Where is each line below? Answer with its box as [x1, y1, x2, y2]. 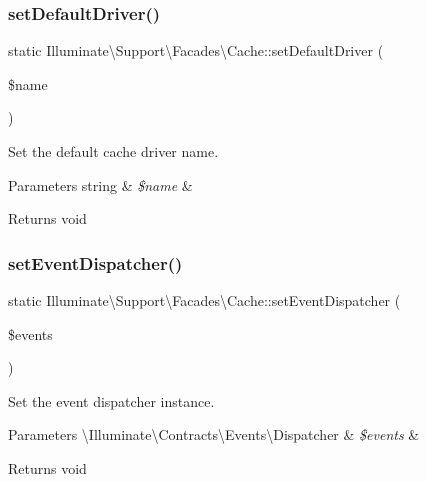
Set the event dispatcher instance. [8, 390, 215, 411]
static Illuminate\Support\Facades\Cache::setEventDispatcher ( [8, 290, 401, 310]
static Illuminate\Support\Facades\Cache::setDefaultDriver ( [8, 40, 384, 61]
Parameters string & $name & [8, 174, 193, 195]
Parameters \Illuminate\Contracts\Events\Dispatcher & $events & [8, 424, 420, 445]
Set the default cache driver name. [8, 141, 219, 161]
